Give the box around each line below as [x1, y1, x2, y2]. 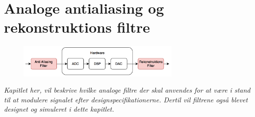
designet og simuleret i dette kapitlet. [4, 104, 114, 114]
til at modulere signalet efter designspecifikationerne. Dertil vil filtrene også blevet [4, 94, 248, 104]
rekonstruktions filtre [4, 17, 150, 37]
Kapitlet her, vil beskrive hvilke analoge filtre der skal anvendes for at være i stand [4, 85, 251, 95]
